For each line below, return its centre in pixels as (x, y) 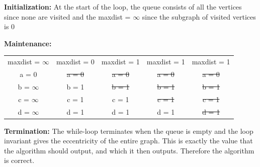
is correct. (19, 160)
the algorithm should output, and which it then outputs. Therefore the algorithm (129, 150)
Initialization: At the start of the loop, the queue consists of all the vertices (123, 7)
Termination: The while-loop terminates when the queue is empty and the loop (129, 131)
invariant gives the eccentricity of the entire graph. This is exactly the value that (128, 141)
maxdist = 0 (75, 62)
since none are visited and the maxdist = (67, 16)
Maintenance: (28, 43)
